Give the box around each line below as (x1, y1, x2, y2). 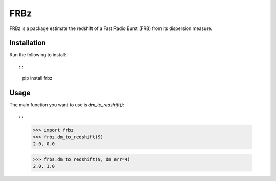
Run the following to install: (9, 52, 66, 58)
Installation (9, 39, 46, 47)
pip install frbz (22, 75, 53, 81)
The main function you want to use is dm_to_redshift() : (9, 102, 125, 108)
